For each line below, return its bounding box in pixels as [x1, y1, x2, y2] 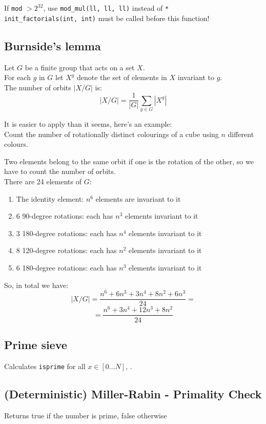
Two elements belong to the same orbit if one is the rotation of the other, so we [4, 156, 254, 166]
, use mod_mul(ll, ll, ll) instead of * [43, 3, 169, 13]
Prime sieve [4, 336, 67, 352]
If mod [4, 3, 23, 13]
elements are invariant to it [95, 193, 181, 204]
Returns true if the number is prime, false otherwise [4, 410, 167, 420]
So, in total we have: [4, 279, 69, 290]
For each [4, 72, 31, 83]
